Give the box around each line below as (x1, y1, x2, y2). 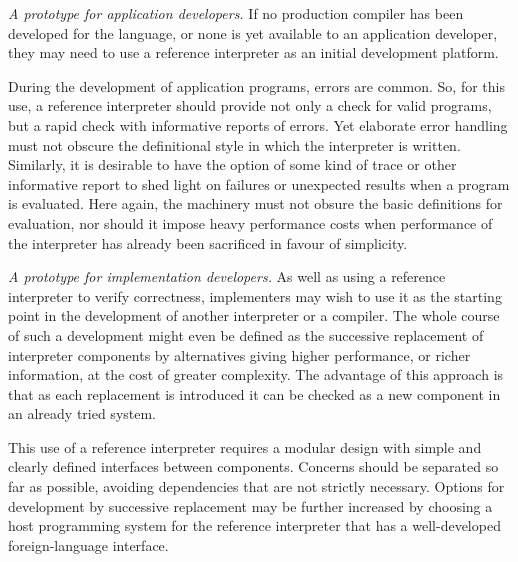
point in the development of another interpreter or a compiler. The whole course (8, 305, 500, 326)
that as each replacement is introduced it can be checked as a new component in (8, 383, 501, 404)
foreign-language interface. (8, 534, 169, 555)
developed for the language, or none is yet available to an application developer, (8, 22, 498, 43)
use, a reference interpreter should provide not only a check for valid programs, (8, 95, 492, 116)
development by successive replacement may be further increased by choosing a (8, 495, 493, 516)
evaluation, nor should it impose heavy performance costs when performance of (8, 212, 493, 233)
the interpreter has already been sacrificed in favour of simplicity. (8, 232, 408, 253)
